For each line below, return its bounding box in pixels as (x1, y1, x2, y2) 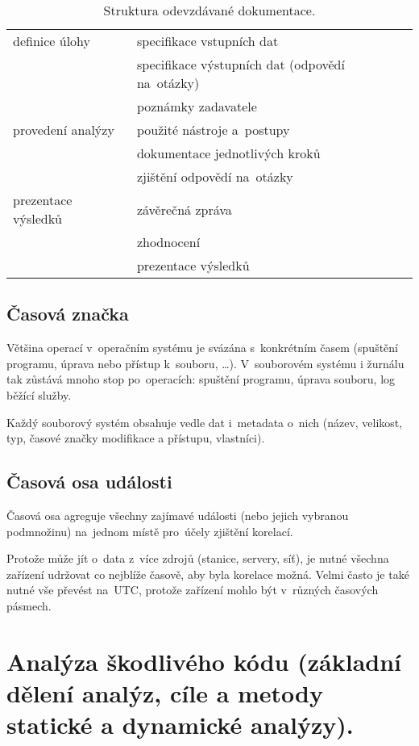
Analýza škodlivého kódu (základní (6, 644, 402, 677)
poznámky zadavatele (136, 97, 257, 115)
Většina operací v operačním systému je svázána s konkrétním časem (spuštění (6, 339, 399, 356)
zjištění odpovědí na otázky (136, 167, 293, 186)
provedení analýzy (13, 120, 114, 139)
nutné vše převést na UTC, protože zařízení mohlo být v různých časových (6, 581, 379, 598)
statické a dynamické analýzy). (6, 708, 354, 741)
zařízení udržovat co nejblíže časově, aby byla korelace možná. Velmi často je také (6, 565, 409, 582)
